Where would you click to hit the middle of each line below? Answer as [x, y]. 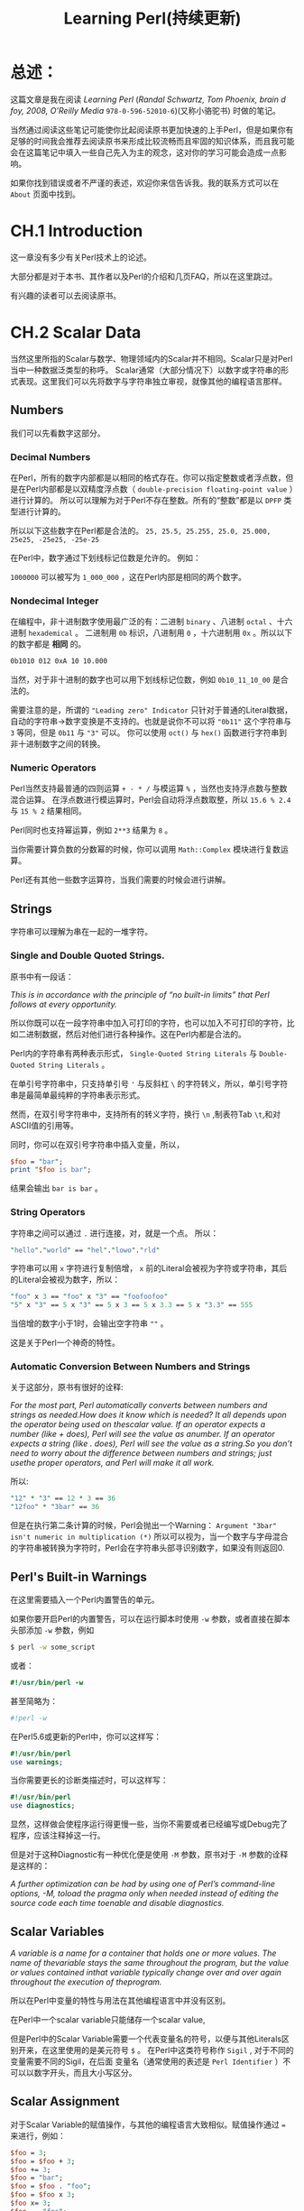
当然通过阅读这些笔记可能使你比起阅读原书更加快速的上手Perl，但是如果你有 [152, 129]
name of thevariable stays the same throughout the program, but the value [150, 1962]
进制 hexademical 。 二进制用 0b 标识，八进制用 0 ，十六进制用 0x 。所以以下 [152, 633]
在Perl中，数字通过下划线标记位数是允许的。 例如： [106, 557]
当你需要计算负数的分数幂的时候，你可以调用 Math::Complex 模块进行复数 [145, 850]
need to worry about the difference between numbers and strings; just [141, 1453]
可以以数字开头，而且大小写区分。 [74, 2072]
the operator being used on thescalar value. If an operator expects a [138, 1424]
